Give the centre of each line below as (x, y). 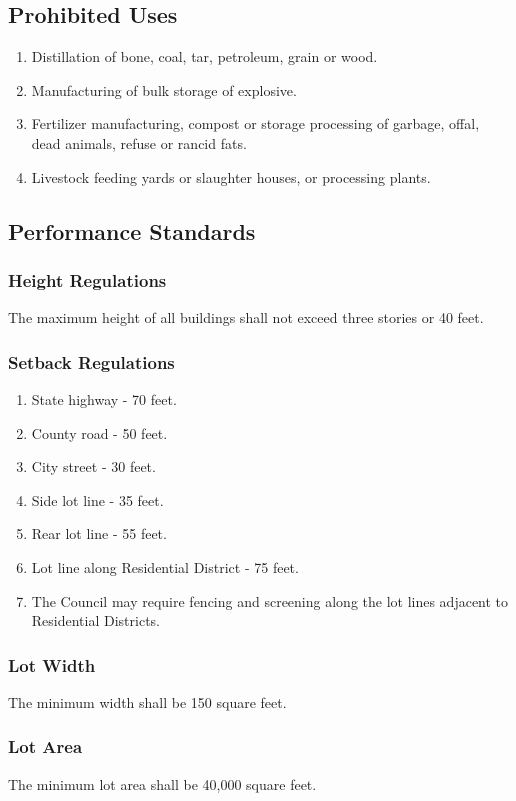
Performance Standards (132, 230)
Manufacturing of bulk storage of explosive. (164, 89)
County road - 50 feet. (99, 432)
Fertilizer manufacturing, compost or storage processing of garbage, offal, (255, 123)
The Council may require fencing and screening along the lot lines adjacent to (270, 600)
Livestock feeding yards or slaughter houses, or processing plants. (231, 176)
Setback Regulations (91, 361)
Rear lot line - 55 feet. (99, 533)
